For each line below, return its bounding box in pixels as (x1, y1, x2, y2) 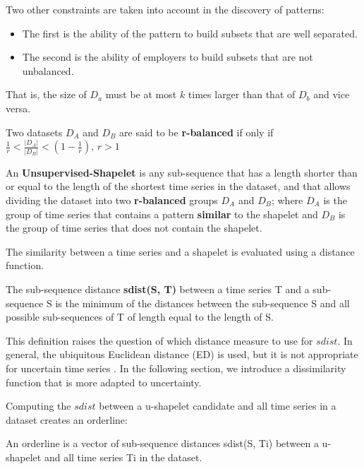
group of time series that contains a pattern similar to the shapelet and (6, 206, 318, 221)
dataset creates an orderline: (6, 412, 128, 427)
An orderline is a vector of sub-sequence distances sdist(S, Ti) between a (6, 436, 319, 451)
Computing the (6, 398, 71, 413)
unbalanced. (22, 63, 74, 78)
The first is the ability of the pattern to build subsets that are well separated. (22, 25, 358, 40)
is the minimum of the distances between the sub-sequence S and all (55, 295, 350, 310)
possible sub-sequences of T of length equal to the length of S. (6, 309, 274, 324)
